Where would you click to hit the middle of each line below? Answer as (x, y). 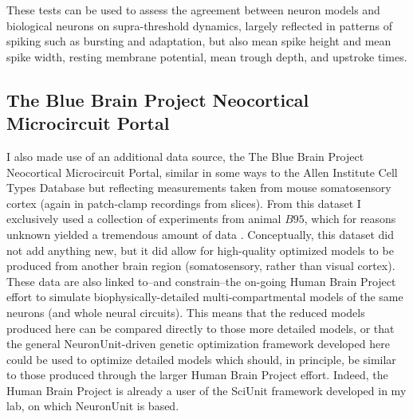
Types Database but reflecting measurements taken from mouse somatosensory (199, 188)
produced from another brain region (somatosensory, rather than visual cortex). (201, 266)
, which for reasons (350, 219)
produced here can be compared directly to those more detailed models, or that (201, 328)
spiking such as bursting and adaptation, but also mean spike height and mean (199, 41)
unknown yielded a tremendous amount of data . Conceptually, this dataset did (201, 234)
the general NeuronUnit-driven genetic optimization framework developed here (198, 344)
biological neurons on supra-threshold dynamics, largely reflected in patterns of (200, 25)
